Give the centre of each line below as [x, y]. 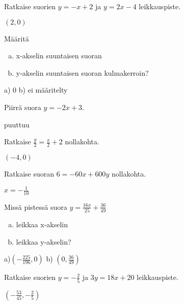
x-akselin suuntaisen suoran [59, 56]
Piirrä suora [23, 107]
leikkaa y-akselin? [44, 241]
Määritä [17, 38]
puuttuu [17, 124]
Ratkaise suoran [29, 173]
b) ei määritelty [43, 90]
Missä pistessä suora [36, 206]
